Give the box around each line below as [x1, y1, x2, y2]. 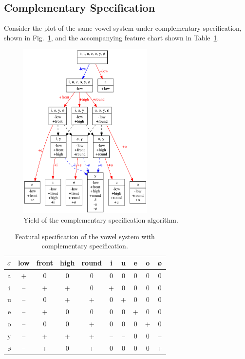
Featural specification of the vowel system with [15, 231, 155, 241]
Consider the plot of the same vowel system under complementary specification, [4, 23, 242, 33]
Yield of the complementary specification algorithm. [23, 215, 178, 225]
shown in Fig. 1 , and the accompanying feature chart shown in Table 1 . [4, 32, 219, 42]
